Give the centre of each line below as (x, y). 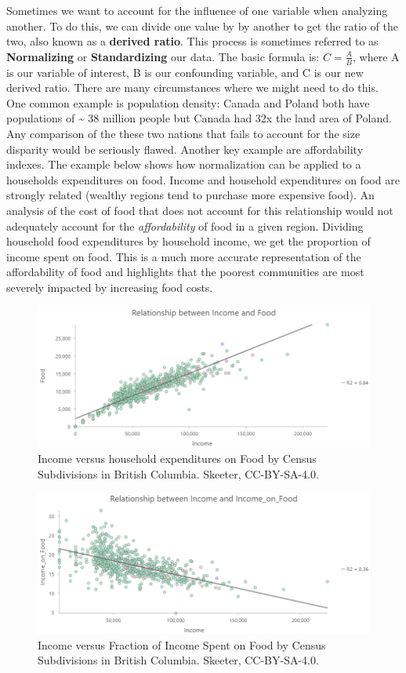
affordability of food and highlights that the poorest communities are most (185, 272)
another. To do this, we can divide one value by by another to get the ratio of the (202, 25)
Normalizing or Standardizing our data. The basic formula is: (163, 56)
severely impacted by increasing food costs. (110, 287)
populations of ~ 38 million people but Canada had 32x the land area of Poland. (199, 118)
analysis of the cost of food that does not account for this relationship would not (200, 210)
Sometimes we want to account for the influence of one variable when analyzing (197, 10)
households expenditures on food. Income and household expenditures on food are (203, 179)
